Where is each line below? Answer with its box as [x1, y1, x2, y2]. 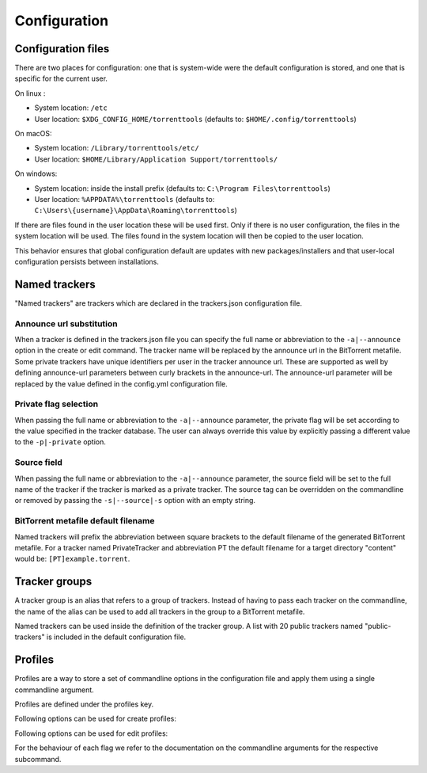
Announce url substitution [14, 318, 118, 329]
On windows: [14, 169, 58, 178]
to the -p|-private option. [14, 437, 107, 447]
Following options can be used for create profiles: [14, 714, 177, 724]
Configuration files [14, 42, 110, 55]
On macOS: [14, 129, 52, 139]
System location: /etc [34, 103, 108, 112]
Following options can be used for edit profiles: [14, 729, 168, 738]
